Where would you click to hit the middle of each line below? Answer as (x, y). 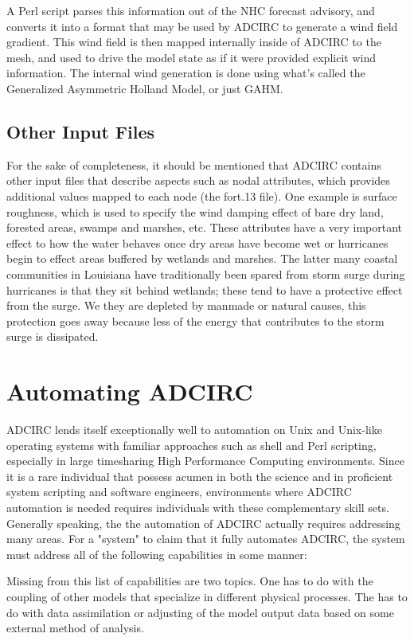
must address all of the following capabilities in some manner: (157, 554)
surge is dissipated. (53, 336)
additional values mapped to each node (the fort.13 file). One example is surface (202, 195)
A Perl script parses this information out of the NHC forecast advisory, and (191, 10)
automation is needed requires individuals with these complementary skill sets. (198, 507)
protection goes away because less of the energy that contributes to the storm (195, 320)
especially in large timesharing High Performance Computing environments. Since (205, 461)
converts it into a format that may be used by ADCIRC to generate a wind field (202, 26)
